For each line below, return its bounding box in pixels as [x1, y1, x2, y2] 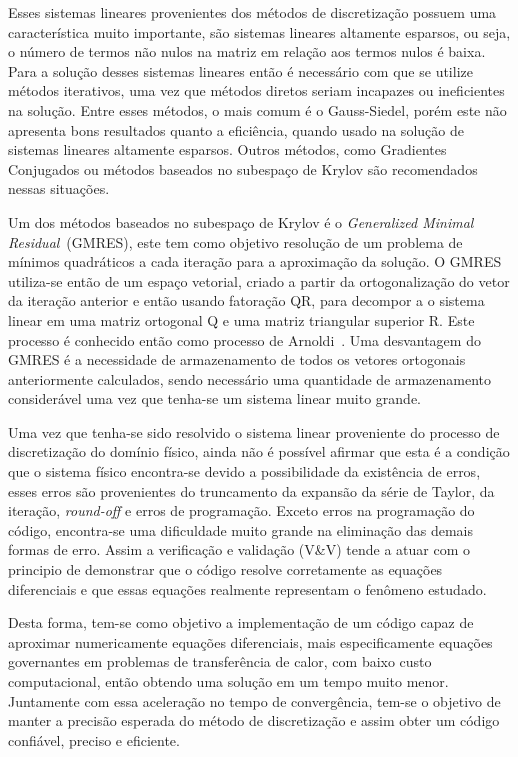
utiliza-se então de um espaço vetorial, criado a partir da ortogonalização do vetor [8, 270, 510, 291]
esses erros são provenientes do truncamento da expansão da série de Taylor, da [8, 480, 495, 501]
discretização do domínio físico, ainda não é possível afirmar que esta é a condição [8, 441, 510, 462]
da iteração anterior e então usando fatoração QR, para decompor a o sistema [8, 290, 485, 311]
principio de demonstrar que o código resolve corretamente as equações [8, 559, 443, 580]
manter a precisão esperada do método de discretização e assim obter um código [8, 710, 500, 731]
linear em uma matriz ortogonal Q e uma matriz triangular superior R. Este [8, 309, 475, 330]
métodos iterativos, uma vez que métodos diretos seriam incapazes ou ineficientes [8, 80, 505, 101]
